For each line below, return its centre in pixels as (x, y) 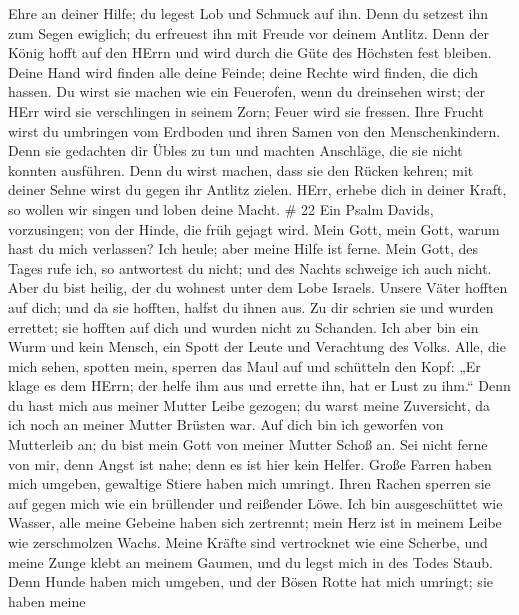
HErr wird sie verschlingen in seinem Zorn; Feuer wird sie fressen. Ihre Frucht (246, 110)
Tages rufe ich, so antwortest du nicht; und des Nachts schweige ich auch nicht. (250, 267)
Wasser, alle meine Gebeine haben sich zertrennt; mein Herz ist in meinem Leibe (255, 522)
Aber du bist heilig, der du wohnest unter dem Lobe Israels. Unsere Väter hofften (258, 287)
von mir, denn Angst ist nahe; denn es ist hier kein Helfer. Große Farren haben (250, 463)
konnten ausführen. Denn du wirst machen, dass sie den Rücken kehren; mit (241, 169)
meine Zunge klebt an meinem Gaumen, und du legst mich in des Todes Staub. (250, 561)
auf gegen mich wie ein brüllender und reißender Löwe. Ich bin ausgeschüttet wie (255, 502)
